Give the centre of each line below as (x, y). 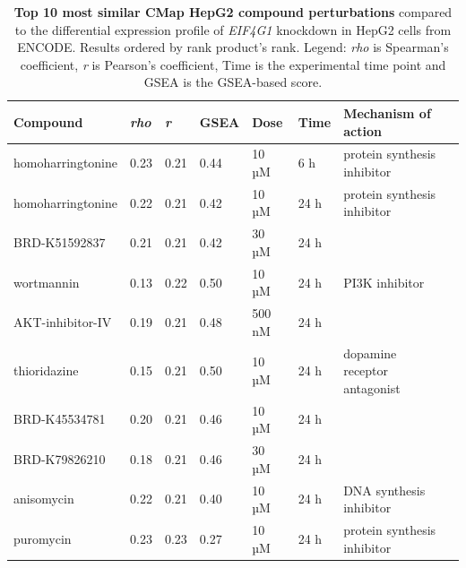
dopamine (370, 353)
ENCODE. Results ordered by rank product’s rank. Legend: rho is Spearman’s (233, 47)
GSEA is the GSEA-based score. (233, 82)
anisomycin (44, 499)
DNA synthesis (384, 490)
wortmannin (47, 282)
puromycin (43, 538)
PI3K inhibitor (384, 282)
